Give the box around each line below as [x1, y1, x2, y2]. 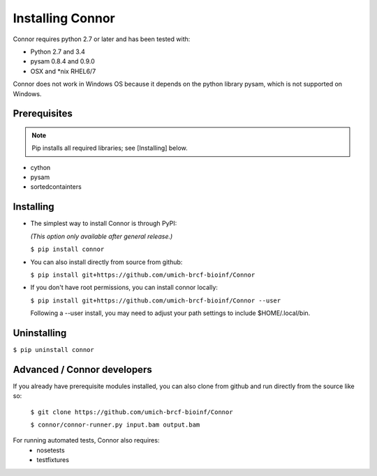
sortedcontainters [30, 183, 82, 191]
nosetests [36, 446, 66, 454]
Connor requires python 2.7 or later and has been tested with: [13, 35, 191, 43]
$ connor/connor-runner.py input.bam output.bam [30, 421, 200, 429]
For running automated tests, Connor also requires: [13, 436, 160, 445]
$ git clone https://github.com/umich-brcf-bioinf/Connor [30, 408, 233, 416]
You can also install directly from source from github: [30, 258, 183, 266]
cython [30, 163, 51, 171]
